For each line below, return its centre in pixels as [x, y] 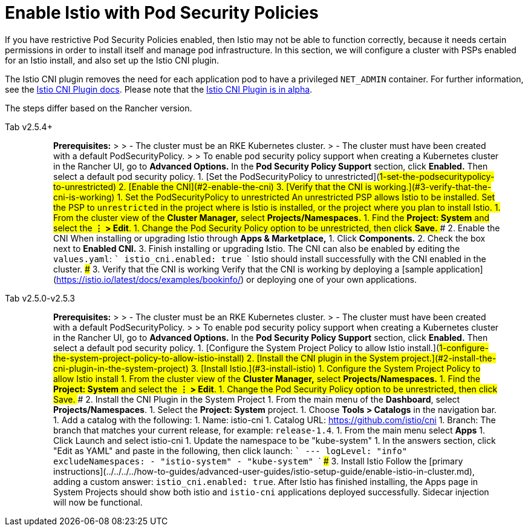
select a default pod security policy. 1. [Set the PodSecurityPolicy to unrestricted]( [217, 176]
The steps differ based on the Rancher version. [99, 108]
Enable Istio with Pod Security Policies [162, 13]
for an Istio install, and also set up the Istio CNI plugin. [112, 60]
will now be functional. [98, 502]
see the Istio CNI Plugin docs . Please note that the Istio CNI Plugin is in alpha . [159, 89]
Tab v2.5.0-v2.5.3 [40, 298]
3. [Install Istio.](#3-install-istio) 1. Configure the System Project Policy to [336, 368]
